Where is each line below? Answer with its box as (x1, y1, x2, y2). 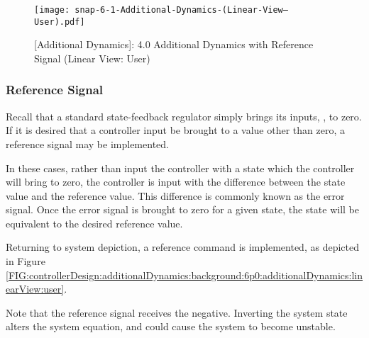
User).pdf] (34, 16, 85, 27)
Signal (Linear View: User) (34, 50, 150, 65)
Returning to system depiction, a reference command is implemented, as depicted (6, 240, 359, 254)
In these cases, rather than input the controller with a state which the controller (6, 160, 355, 175)
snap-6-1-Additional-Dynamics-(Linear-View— (75, 5, 288, 15)
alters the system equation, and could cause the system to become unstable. (6, 319, 336, 334)
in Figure (6, 254, 45, 269)
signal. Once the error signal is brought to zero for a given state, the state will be (6, 202, 359, 217)
